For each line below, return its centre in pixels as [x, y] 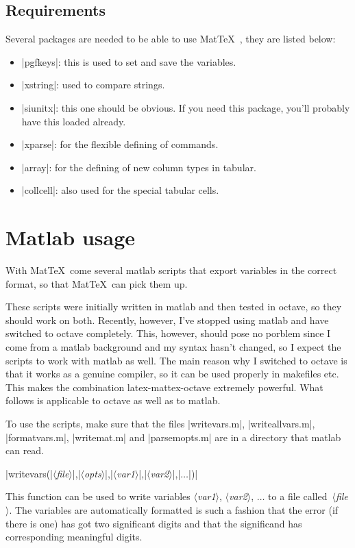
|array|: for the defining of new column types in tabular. [139, 167]
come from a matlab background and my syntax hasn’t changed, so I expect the [173, 347]
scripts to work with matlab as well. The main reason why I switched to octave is [176, 360]
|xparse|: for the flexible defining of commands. [120, 144]
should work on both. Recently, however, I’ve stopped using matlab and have [167, 320]
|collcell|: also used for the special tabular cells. [120, 190]
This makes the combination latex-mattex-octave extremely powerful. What [164, 387]
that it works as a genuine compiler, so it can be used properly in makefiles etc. [172, 374]
